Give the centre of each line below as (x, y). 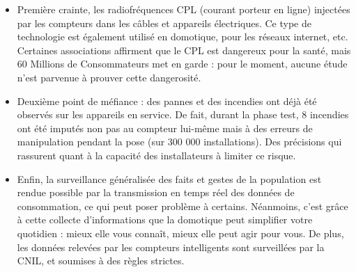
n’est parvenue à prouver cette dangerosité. (109, 77)
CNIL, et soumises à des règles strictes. (101, 261)
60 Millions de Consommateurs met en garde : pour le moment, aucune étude (182, 64)
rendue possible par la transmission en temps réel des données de (156, 192)
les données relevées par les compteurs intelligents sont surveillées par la (171, 247)
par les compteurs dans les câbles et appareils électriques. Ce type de (164, 23)
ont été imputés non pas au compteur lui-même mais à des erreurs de (165, 128)
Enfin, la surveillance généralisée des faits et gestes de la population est (169, 178)
